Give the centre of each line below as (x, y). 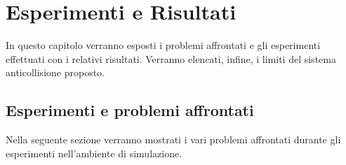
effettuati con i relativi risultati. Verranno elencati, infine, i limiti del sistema (171, 58)
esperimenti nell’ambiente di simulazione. (94, 153)
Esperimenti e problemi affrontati (130, 110)
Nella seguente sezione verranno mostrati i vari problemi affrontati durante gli (173, 139)
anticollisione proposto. (55, 72)
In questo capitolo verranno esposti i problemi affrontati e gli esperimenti (163, 45)
